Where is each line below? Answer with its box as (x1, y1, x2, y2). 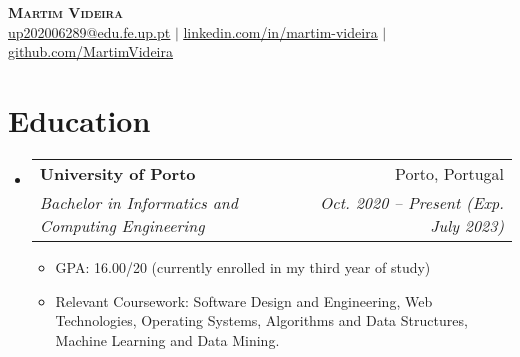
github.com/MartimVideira (8, 41, 174, 62)
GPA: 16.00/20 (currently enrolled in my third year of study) (55, 256, 431, 277)
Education (8, 99, 151, 140)
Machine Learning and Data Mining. (55, 329, 280, 350)
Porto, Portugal (394, 161, 504, 185)
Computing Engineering (39, 213, 205, 237)
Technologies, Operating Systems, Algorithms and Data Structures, (55, 310, 468, 331)
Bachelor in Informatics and (39, 190, 238, 214)
